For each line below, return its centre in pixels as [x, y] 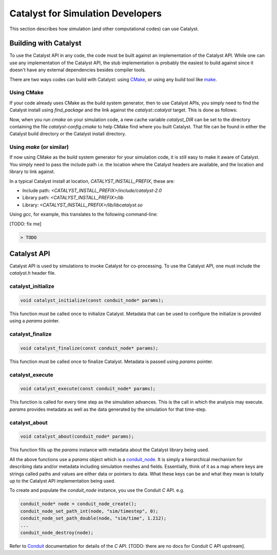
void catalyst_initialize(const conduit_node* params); [92, 301]
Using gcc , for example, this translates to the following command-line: [84, 214]
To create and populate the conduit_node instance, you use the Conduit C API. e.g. [97, 490]
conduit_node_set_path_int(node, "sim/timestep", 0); [89, 511]
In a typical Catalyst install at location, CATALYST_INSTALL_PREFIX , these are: [92, 181]
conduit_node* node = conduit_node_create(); [78, 504]
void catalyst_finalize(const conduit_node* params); [89, 348]
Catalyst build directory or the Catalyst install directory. [68, 134]
